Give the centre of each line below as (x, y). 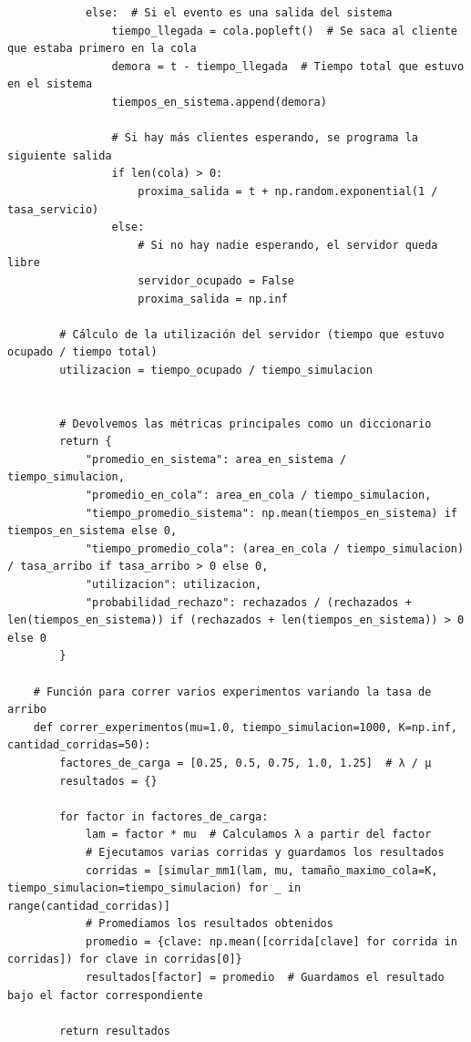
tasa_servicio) (53, 209)
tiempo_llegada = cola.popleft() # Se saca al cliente (284, 31)
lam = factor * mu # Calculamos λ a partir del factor (258, 835)
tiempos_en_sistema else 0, (92, 531)
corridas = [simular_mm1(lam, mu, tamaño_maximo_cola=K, (261, 870)
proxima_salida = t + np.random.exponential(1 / (288, 191)
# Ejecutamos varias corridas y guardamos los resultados (265, 852)
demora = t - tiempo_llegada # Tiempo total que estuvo (288, 66)
